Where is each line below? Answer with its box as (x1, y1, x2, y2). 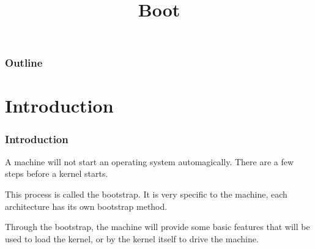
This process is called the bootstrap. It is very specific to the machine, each (5, 188, 287, 201)
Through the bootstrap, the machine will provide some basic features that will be (5, 220, 310, 233)
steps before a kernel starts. (5, 167, 108, 180)
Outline (5, 55, 43, 70)
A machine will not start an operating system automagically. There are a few (5, 155, 294, 168)
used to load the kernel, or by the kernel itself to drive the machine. (5, 232, 259, 245)
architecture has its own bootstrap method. (5, 199, 168, 212)
